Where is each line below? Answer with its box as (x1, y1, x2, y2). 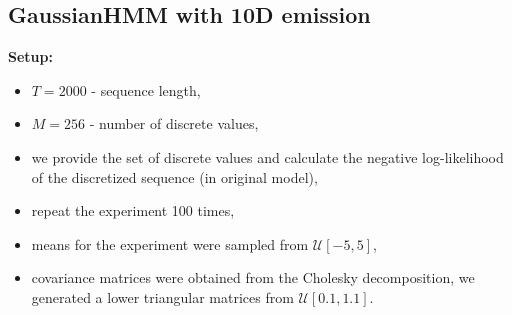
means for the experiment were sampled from (31, 233, 309, 254)
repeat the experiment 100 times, (31, 200, 235, 221)
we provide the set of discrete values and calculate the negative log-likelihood (31, 146, 504, 167)
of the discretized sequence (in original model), (31, 166, 318, 187)
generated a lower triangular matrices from (31, 286, 294, 307)
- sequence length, (91, 79, 201, 100)
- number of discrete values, (89, 113, 259, 134)
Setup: (8, 46, 53, 67)
